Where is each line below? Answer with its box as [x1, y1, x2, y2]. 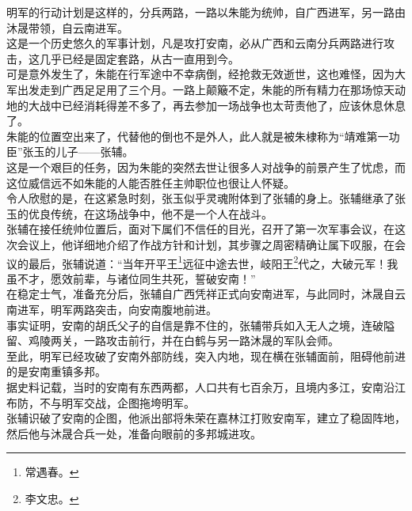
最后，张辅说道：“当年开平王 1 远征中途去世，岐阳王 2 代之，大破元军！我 [28, 252, 399, 271]
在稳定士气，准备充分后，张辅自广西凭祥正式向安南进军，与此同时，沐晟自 [6, 286, 395, 302]
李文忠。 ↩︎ [25, 490, 79, 506]
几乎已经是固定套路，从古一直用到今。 [39, 50, 239, 66]
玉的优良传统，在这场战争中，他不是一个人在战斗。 [6, 205, 273, 221]
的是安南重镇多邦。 [6, 363, 106, 380]
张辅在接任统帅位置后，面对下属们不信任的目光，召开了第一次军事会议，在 [6, 221, 395, 237]
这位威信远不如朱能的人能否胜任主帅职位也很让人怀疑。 [6, 174, 295, 191]
